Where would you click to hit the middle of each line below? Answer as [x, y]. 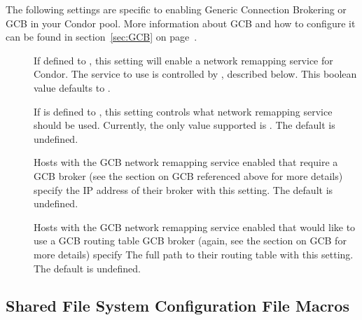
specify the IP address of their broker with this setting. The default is [183, 189]
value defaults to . [72, 87]
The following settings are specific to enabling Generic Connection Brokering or [176, 9]
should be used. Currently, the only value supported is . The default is [185, 125]
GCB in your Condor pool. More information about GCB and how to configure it [181, 23]
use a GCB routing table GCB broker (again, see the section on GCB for [190, 241]
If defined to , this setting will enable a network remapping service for [183, 60]
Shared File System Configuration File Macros [177, 306]
